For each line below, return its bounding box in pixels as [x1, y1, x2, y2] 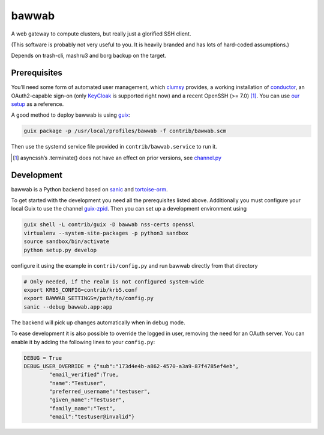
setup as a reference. [11, 100, 64, 108]
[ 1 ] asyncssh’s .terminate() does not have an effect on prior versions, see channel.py [13, 154, 222, 161]
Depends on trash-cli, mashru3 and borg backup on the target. [11, 52, 166, 60]
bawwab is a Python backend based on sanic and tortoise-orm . [11, 185, 168, 193]
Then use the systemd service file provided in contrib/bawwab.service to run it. [11, 143, 217, 150]
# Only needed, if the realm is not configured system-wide [23, 278, 205, 285]
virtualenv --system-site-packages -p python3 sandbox [23, 229, 188, 236]
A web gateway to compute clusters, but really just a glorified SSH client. [11, 30, 191, 37]
